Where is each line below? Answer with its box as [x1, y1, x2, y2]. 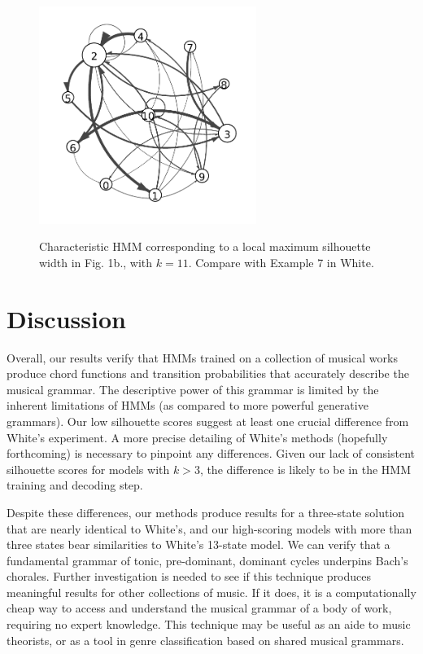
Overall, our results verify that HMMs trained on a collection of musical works [7, 349, 398, 366]
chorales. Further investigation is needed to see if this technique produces [7, 568, 372, 585]
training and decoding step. [7, 476, 143, 494]
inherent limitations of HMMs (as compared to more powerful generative [7, 397, 368, 414]
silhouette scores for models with [7, 460, 170, 477]
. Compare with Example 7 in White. [188, 253, 374, 270]
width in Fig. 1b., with [39, 253, 153, 270]
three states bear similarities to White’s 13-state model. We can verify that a [7, 536, 390, 553]
